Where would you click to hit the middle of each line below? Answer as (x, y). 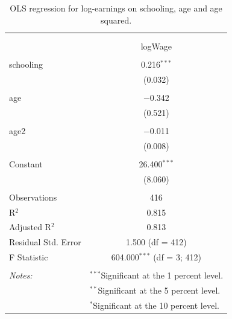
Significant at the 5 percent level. (159, 290)
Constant (26, 163)
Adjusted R (30, 227)
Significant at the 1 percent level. (162, 275)
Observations (33, 197)
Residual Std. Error (45, 242)
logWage (156, 46)
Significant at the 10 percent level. (156, 305)
